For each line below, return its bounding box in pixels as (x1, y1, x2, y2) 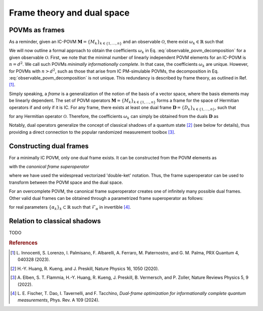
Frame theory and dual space (9, 7, 130, 18)
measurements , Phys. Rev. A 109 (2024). (18, 297, 100, 303)
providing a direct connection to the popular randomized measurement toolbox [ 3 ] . (9, 129, 175, 135)
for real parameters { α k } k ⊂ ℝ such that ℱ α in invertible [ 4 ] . (9, 204, 131, 211)
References (9, 239, 38, 246)
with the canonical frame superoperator (9, 164, 90, 170)
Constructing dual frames (9, 142, 89, 150)
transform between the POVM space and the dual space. (9, 179, 123, 185)
